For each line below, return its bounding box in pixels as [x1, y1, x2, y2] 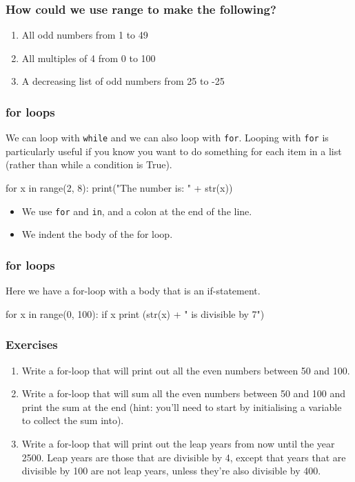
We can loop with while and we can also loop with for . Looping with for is [6, 130, 329, 145]
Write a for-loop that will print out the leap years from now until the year [21, 436, 335, 450]
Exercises [6, 336, 58, 353]
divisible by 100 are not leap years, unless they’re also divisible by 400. [21, 463, 321, 478]
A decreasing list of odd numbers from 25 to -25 [21, 74, 225, 88]
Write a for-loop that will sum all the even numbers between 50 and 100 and [21, 386, 346, 401]
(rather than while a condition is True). [6, 157, 172, 172]
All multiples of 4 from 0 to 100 [21, 50, 156, 65]
